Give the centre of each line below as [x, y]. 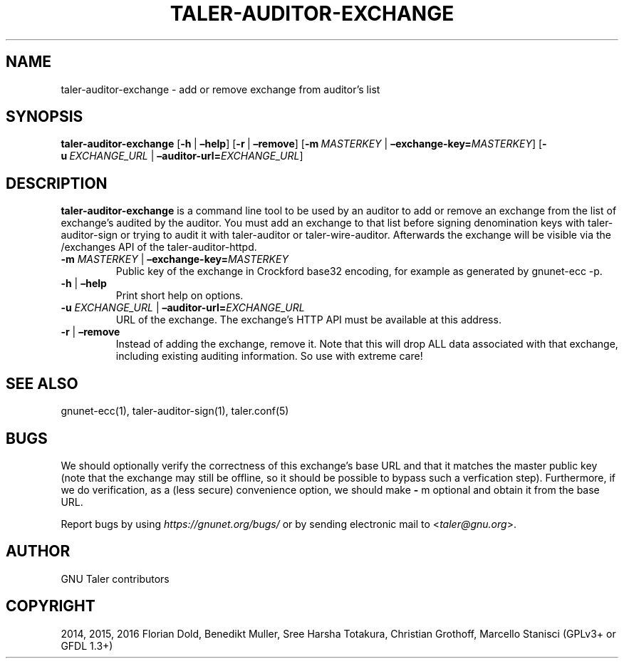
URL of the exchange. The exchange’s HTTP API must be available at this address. [308, 320]
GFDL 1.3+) [87, 645]
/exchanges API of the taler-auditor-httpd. [159, 247]
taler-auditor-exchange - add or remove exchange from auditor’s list [220, 89]
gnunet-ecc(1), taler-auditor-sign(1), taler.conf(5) [175, 411]
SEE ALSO [42, 383]
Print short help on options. [180, 296]
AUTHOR [38, 551]
